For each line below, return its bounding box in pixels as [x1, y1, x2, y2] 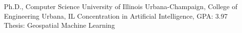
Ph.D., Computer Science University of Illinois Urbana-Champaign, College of [4, 1, 238, 11]
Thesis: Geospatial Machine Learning [4, 20, 115, 30]
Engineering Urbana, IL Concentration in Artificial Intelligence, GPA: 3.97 [4, 11, 228, 21]
